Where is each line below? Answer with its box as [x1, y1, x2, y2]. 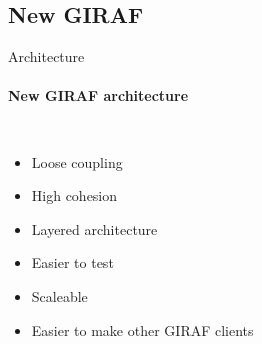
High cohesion [31, 185, 118, 206]
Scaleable [31, 285, 88, 306]
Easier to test [31, 252, 114, 273]
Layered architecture [31, 218, 158, 239]
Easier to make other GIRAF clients [31, 319, 254, 340]
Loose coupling [31, 151, 123, 172]
